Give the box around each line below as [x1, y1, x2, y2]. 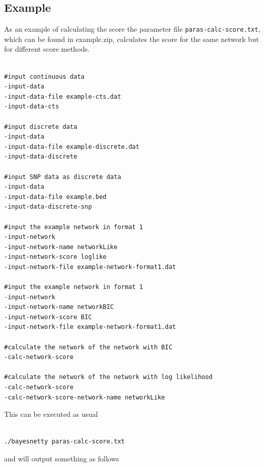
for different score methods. [4, 43, 90, 54]
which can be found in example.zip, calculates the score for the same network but [4, 33, 259, 44]
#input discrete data [4, 123, 78, 130]
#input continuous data [4, 73, 85, 80]
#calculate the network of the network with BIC [4, 343, 173, 351]
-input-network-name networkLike [4, 243, 117, 251]
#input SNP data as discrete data [4, 173, 122, 181]
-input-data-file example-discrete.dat [4, 143, 139, 150]
